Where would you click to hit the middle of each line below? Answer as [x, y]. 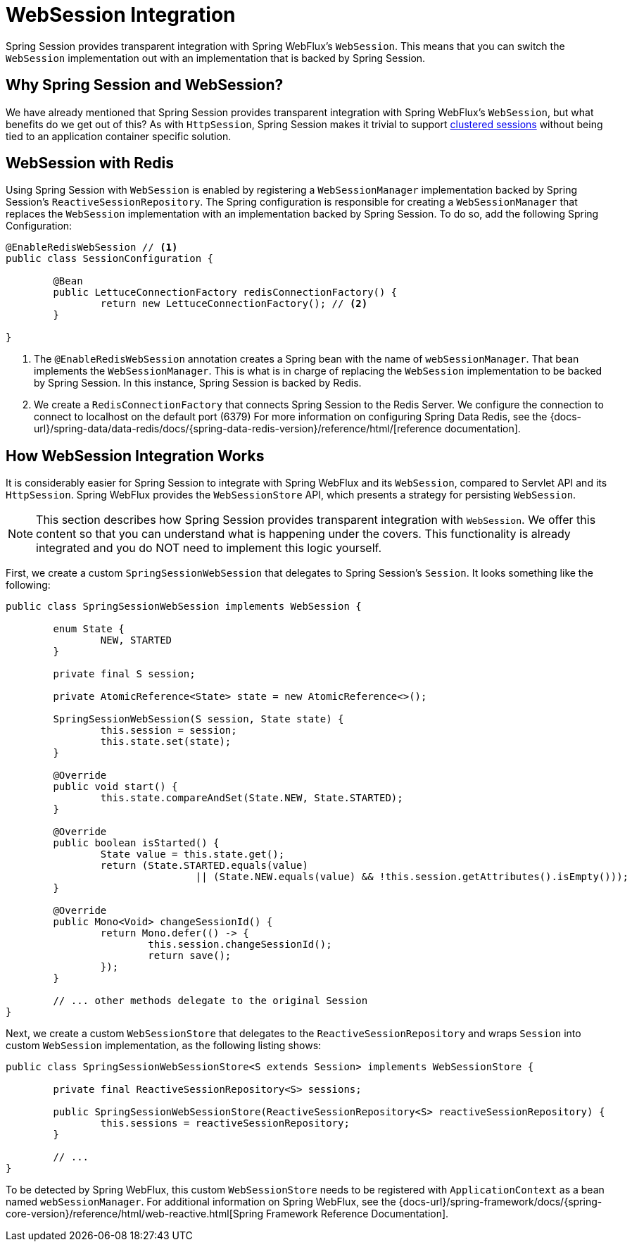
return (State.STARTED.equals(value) [204, 866]
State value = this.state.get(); [192, 854]
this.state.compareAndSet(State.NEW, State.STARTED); [252, 798]
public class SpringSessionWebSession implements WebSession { [184, 607]
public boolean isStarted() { [136, 843]
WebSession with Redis [90, 163]
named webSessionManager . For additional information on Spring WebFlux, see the [201, 1202]
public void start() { [115, 787]
